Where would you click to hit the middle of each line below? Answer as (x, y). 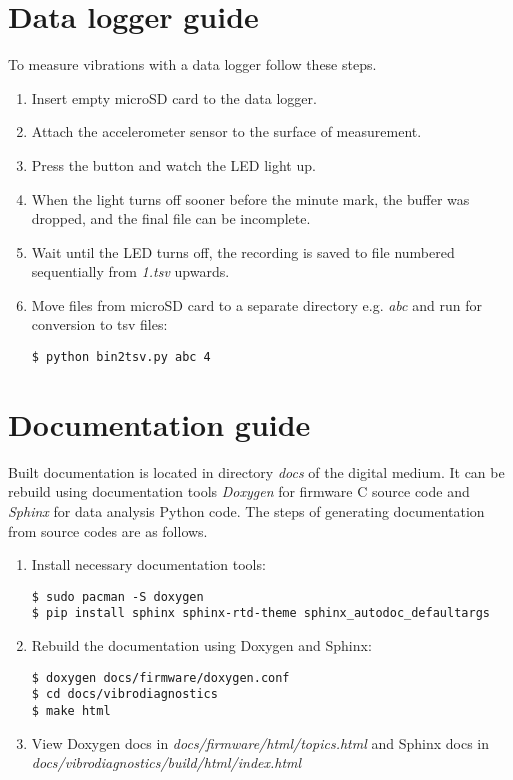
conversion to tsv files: (99, 324)
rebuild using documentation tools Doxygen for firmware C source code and (239, 491)
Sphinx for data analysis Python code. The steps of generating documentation (246, 511)
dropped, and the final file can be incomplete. (171, 218)
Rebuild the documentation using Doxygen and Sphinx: (201, 645)
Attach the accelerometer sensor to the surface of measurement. (226, 131)
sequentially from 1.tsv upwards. (130, 271)
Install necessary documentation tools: (148, 564)
